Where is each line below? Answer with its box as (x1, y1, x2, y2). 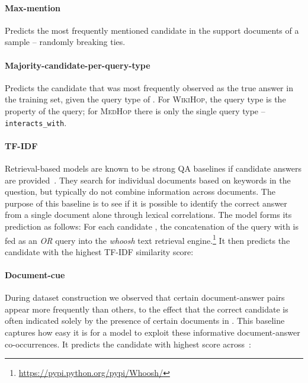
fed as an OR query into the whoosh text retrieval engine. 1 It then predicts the (5, 232, 290, 246)
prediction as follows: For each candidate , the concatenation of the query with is (5, 220, 299, 232)
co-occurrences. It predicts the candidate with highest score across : (5, 337, 251, 350)
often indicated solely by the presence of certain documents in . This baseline (5, 314, 285, 327)
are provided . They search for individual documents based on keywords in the (5, 173, 291, 186)
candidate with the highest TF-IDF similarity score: (5, 245, 194, 258)
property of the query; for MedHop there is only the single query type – (5, 104, 265, 117)
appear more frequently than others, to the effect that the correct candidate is (5, 302, 288, 315)
